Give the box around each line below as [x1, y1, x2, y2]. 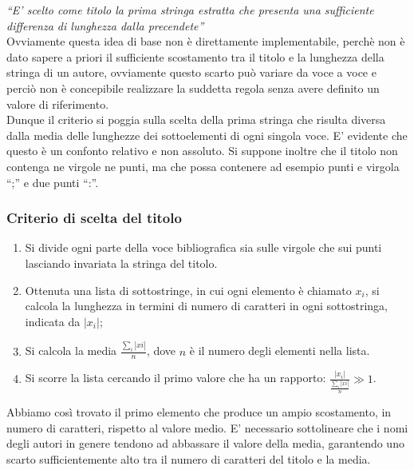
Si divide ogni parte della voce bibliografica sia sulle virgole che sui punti [25, 239, 382, 256]
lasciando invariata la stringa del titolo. [25, 254, 218, 271]
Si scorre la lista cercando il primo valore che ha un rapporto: [25, 369, 326, 386]
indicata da [25, 313, 81, 329]
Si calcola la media [25, 342, 117, 359]
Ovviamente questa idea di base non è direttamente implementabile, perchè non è [6, 33, 405, 50]
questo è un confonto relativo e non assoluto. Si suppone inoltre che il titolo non [6, 142, 398, 159]
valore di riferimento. [6, 95, 109, 112]
